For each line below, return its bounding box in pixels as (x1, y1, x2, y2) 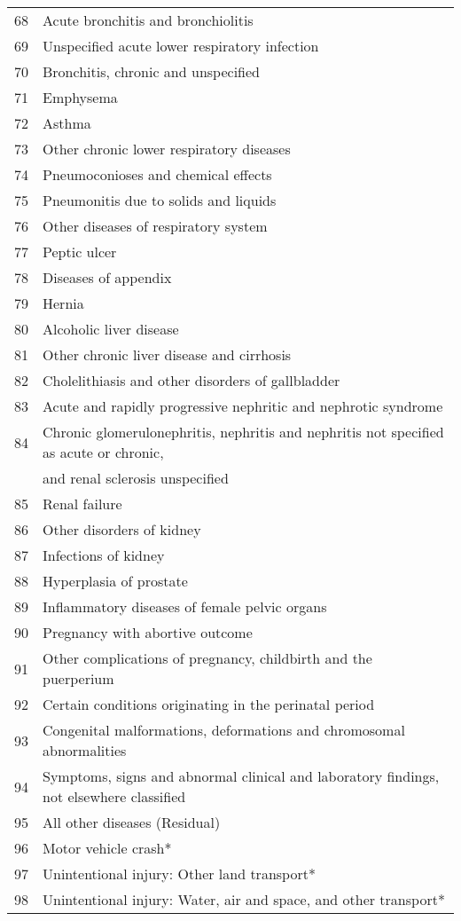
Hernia (43, 293, 84, 313)
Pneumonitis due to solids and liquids (43, 190, 277, 210)
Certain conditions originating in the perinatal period (43, 694, 375, 714)
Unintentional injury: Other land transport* (43, 863, 316, 884)
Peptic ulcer (43, 241, 117, 262)
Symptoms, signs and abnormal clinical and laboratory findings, (43, 766, 440, 786)
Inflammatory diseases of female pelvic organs (43, 596, 327, 617)
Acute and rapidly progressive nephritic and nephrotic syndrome (43, 396, 443, 416)
